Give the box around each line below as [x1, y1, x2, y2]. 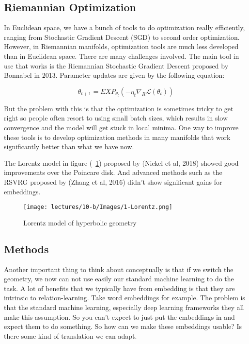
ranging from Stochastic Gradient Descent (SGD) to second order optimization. [4, 32, 240, 42]
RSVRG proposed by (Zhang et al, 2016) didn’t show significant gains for [4, 176, 222, 187]
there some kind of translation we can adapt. [4, 330, 137, 341]
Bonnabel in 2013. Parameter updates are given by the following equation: [4, 70, 225, 80]
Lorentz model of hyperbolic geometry [23, 217, 137, 227]
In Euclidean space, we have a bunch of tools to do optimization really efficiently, [4, 22, 245, 33]
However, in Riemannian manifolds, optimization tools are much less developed [4, 41, 239, 52]
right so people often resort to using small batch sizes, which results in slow [4, 113, 228, 123]
